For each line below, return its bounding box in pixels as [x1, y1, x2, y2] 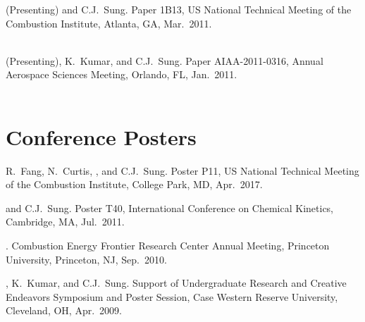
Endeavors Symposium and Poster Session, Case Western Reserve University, [6, 289, 338, 304]
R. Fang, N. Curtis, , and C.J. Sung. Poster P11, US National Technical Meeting [6, 163, 359, 178]
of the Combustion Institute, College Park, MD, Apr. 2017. [6, 177, 263, 192]
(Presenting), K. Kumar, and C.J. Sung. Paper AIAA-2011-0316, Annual [6, 53, 323, 68]
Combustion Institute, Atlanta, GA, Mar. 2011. [6, 16, 212, 30]
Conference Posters [6, 122, 197, 151]
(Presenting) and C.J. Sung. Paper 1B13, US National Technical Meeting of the [6, 2, 352, 16]
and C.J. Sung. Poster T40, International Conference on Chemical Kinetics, [6, 200, 334, 215]
